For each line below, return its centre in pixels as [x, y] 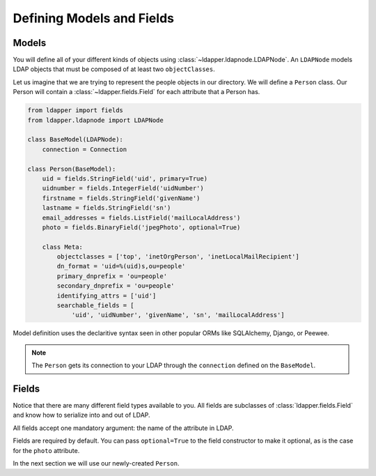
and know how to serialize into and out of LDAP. [81, 415]
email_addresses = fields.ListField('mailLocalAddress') [141, 217]
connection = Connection [85, 149]
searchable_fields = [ [96, 306]
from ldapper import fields [75, 110]
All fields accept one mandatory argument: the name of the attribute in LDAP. [123, 428]
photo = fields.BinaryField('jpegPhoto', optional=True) [141, 227]
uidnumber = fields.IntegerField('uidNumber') [123, 189]
